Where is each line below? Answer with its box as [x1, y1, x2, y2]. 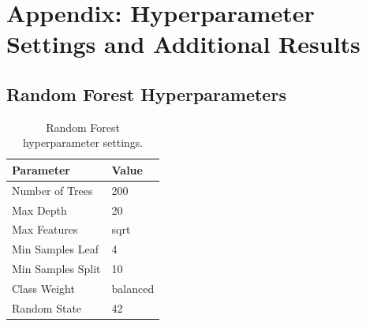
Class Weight [12, 280, 75, 297]
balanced [111, 280, 155, 297]
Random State [12, 299, 82, 316]
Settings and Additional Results [6, 28, 360, 60]
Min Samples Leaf [12, 241, 99, 257]
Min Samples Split [12, 260, 101, 277]
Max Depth [12, 201, 67, 218]
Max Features [12, 221, 78, 238]
